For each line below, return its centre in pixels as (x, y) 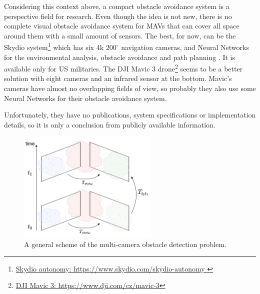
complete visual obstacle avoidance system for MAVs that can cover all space (122, 26)
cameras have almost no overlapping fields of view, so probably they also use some (130, 88)
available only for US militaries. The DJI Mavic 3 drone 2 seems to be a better (123, 68)
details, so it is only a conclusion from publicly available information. (110, 124)
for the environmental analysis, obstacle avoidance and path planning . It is (120, 57)
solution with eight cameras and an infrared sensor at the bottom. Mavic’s (118, 78)
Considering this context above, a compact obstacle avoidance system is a (117, 6)
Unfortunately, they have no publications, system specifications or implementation (130, 115)
